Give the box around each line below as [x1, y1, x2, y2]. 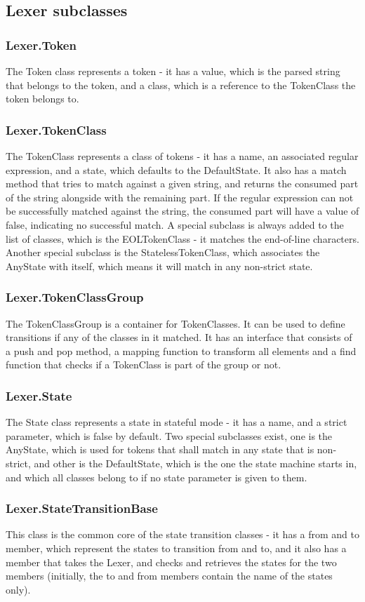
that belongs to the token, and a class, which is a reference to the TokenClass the [6, 77, 356, 92]
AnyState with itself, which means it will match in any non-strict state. [6, 258, 313, 273]
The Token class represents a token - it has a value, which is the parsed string [6, 64, 340, 78]
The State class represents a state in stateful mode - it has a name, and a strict [6, 415, 347, 429]
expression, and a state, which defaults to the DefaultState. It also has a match [6, 162, 347, 177]
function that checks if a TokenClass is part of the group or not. [6, 357, 281, 372]
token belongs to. [6, 91, 79, 106]
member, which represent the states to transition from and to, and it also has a [6, 540, 347, 555]
